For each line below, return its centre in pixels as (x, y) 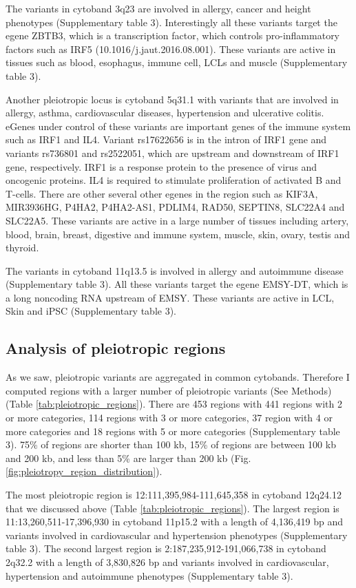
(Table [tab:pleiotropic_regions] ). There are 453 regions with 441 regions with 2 (174, 404)
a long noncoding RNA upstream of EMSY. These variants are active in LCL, (170, 297)
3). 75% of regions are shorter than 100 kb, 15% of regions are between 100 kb (171, 444)
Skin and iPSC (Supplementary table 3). (91, 311)
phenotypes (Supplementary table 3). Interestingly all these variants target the (171, 22)
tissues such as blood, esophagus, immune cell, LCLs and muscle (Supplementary (177, 62)
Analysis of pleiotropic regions (116, 348)
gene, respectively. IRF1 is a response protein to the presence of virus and (161, 166)
